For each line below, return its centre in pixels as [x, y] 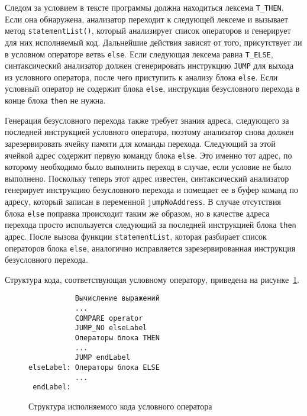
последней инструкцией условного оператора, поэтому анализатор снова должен [149, 132]
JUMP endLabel [102, 358]
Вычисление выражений [117, 299]
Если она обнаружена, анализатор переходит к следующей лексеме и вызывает [146, 19]
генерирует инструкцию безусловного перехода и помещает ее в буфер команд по [152, 190]
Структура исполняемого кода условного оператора [120, 406]
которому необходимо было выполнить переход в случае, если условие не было [148, 167]
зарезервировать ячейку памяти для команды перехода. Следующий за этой [140, 143]
